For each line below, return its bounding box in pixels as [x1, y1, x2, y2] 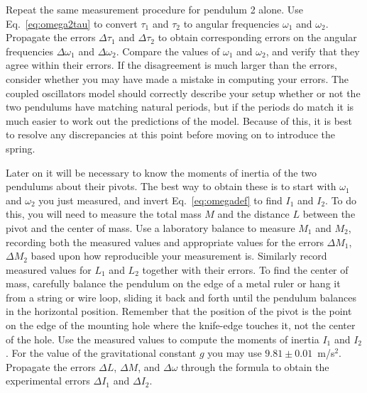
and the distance [217, 206, 290, 221]
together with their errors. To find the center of [142, 262, 349, 277]
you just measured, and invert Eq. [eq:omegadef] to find [38, 192, 283, 207]
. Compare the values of [116, 43, 220, 58]
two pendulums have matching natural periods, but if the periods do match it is [6, 99, 354, 114]
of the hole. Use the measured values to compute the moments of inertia [6, 331, 319, 346]
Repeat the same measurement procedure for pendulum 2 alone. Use [6, 2, 303, 16]
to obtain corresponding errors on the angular [158, 30, 357, 45]
